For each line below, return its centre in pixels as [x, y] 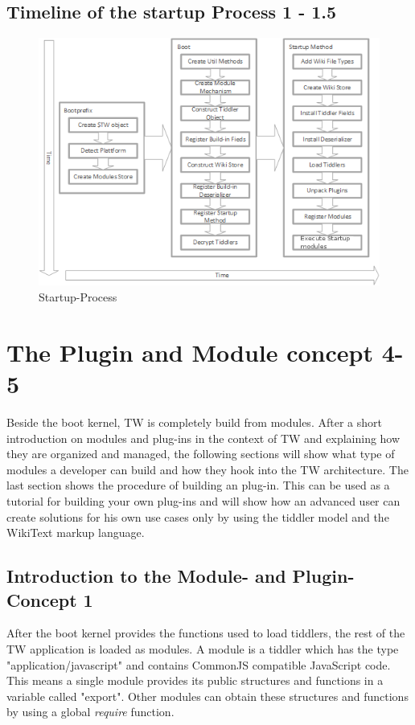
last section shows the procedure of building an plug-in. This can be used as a [198, 485]
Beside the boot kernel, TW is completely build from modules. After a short [194, 422]
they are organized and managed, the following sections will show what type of [201, 454]
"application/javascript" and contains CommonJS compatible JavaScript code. [199, 664]
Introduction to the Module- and [146, 576]
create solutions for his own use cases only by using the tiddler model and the [198, 516]
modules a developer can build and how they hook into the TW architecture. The [207, 469]
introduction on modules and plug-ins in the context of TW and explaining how [203, 438]
